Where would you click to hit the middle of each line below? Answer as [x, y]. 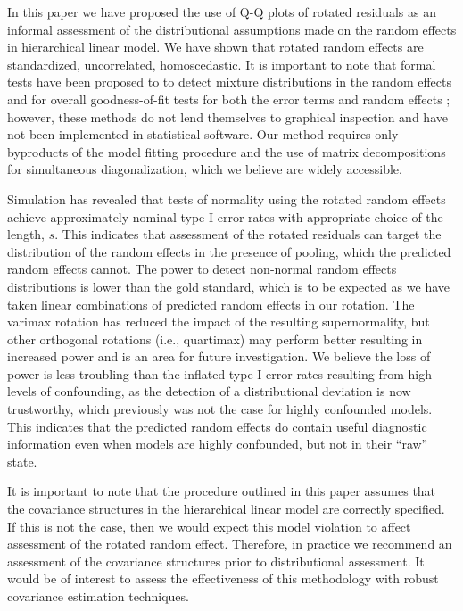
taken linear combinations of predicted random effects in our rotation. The [211, 304]
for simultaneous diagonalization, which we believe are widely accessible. [205, 169]
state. [22, 461]
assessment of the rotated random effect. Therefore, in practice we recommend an [230, 544]
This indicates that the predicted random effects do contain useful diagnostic [217, 426]
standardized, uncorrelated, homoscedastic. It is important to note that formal [222, 64]
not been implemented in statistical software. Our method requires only [203, 134]
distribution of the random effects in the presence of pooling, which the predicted [229, 251]
